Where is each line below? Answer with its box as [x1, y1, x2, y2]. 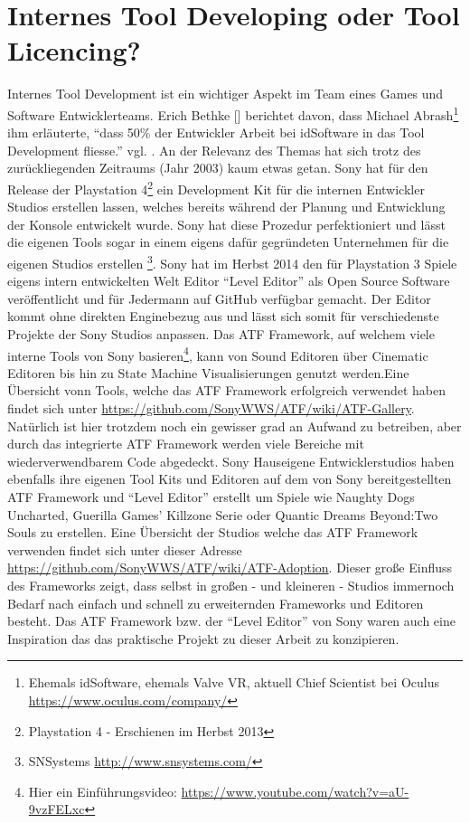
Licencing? [7, 32, 141, 69]
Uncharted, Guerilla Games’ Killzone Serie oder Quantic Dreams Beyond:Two [7, 505, 438, 524]
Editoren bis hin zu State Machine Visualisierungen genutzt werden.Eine [7, 363, 409, 382]
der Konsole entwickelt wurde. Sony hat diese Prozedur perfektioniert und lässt [7, 214, 446, 233]
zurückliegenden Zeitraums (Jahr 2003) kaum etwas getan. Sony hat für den [7, 158, 428, 177]
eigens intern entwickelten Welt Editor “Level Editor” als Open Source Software [7, 271, 450, 290]
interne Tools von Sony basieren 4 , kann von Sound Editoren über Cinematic [7, 343, 428, 364]
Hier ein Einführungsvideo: [28, 781, 177, 800]
